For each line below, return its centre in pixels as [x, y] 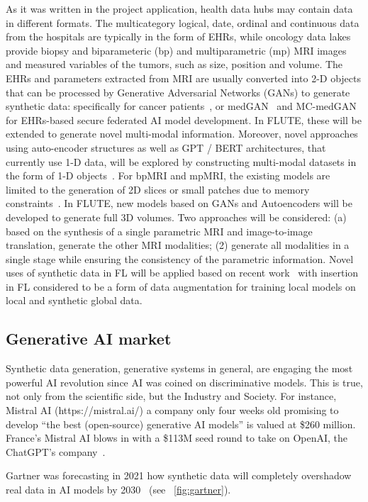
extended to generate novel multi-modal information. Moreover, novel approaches [182, 134]
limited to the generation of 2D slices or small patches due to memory [158, 189]
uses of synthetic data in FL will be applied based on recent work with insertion [182, 273]
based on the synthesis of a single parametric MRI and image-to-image [159, 231]
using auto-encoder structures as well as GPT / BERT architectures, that [166, 147]
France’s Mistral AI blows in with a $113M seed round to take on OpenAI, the [177, 438]
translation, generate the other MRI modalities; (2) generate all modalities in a [178, 245]
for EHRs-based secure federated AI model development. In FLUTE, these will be [184, 119]
